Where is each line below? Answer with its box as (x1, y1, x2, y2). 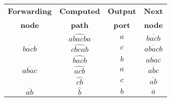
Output (108, 5, 136, 16)
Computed (59, 5, 100, 16)
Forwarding (8, 5, 52, 16)
